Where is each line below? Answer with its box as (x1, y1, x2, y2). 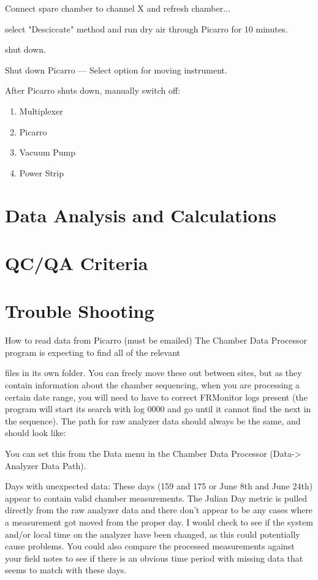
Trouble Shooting (5, 298, 154, 323)
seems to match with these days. (5, 563, 127, 576)
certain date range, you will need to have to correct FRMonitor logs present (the (5, 390, 308, 403)
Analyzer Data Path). (5, 459, 86, 472)
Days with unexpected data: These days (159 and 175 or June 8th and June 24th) (5, 480, 313, 492)
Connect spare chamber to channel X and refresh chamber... (5, 2, 230, 14)
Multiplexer (19, 104, 63, 117)
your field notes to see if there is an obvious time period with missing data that (5, 551, 303, 564)
